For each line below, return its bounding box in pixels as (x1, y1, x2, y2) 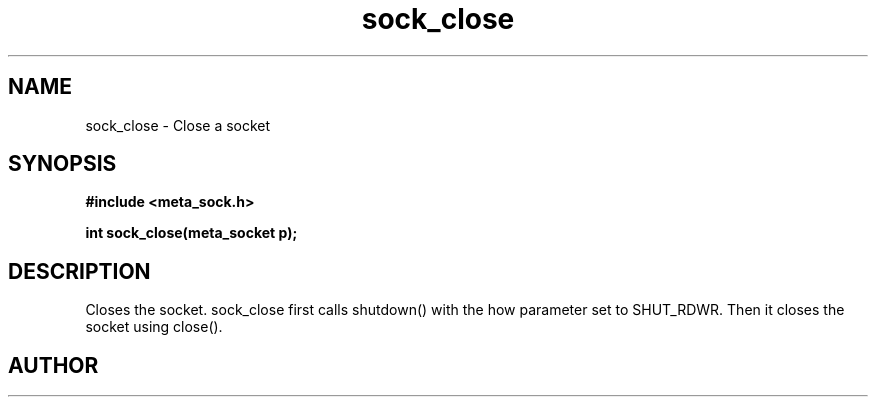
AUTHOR (8, 352, 99, 378)
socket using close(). (85, 318, 223, 336)
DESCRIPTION (8, 258, 151, 284)
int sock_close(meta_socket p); (85, 224, 298, 242)
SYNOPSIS (8, 151, 117, 177)
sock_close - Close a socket (85, 116, 271, 134)
